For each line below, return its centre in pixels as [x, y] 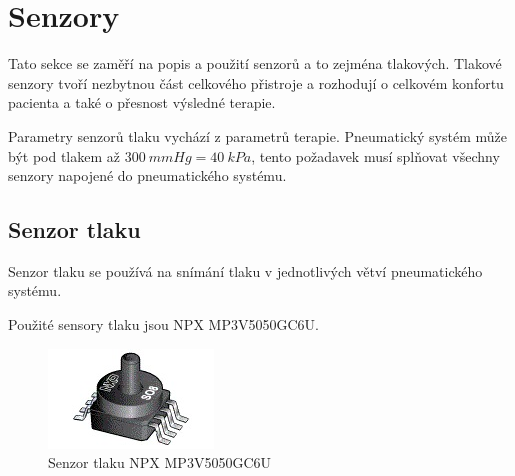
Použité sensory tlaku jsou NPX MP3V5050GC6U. [163, 324]
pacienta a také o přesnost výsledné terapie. [142, 102]
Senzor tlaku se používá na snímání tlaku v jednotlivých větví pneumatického [245, 270]
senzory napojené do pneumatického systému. [147, 175]
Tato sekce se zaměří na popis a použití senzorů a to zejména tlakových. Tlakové [255, 63]
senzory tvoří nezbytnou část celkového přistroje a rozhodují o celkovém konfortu [256, 82]
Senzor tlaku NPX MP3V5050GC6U [159, 462]
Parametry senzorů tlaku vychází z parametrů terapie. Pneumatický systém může [257, 135]
